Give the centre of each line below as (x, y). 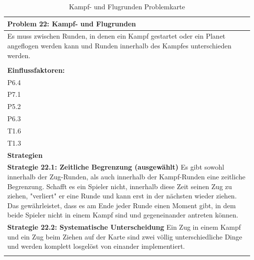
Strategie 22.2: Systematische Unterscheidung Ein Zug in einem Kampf (124, 227)
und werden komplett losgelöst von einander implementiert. (96, 246)
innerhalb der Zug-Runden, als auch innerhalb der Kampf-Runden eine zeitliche (127, 177)
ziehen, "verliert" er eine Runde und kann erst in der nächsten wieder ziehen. (122, 196)
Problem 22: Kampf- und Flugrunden (72, 23)
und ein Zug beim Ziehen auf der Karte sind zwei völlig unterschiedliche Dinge (125, 236)
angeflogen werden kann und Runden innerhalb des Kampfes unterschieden (119, 46)
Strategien (25, 155)
